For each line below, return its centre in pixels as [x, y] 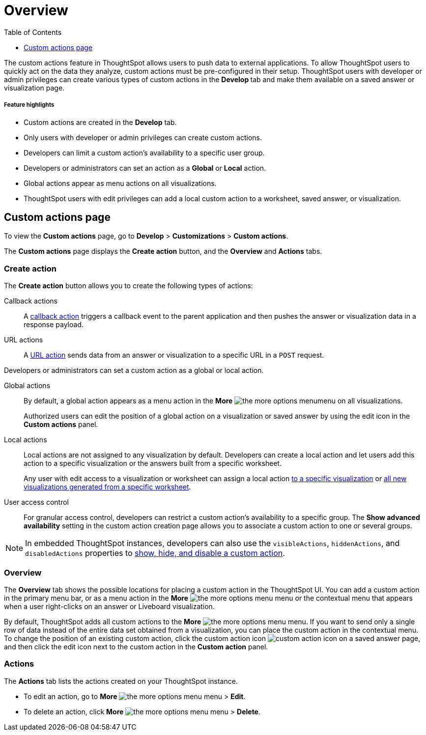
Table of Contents [33, 32]
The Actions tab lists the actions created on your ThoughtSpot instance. [121, 681]
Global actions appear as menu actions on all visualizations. [120, 183]
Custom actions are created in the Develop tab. [100, 122]
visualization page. [34, 88]
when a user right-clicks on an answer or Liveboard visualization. [109, 606]
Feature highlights [29, 105]
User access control [36, 502]
